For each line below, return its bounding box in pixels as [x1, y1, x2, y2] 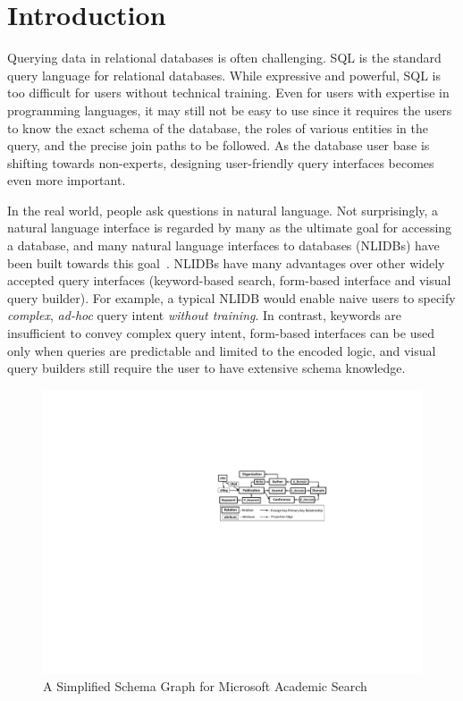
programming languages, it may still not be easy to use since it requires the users [7, 100, 452, 119]
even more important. [7, 171, 126, 190]
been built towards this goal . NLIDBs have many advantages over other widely [7, 253, 445, 272]
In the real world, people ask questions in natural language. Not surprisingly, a [7, 200, 439, 219]
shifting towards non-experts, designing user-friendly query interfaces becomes [7, 153, 434, 172]
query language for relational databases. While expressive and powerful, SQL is [7, 65, 441, 84]
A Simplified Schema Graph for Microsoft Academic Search [43, 677, 367, 696]
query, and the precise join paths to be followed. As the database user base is [7, 136, 430, 155]
